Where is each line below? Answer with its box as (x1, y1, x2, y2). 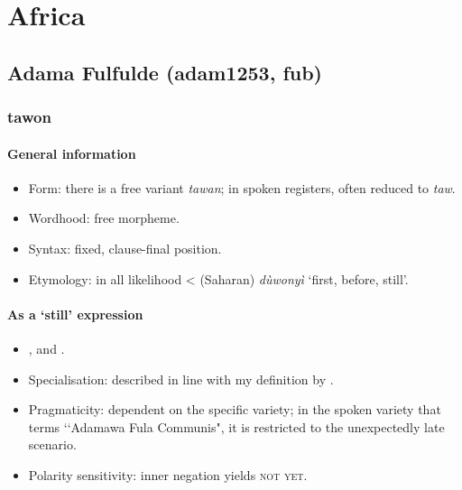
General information (7, 143, 136, 162)
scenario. (28, 435, 77, 454)
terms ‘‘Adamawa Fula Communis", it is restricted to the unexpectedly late (28, 417, 445, 436)
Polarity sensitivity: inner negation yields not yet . (28, 465, 308, 484)
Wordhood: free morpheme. (28, 208, 180, 227)
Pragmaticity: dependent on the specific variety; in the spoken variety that (28, 400, 441, 419)
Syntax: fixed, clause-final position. (28, 238, 222, 257)
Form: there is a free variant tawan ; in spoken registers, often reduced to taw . (28, 178, 456, 197)
